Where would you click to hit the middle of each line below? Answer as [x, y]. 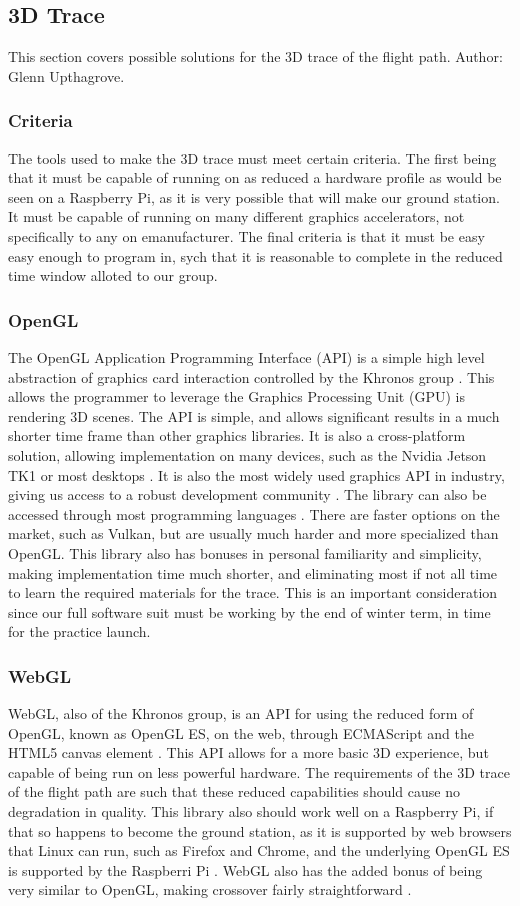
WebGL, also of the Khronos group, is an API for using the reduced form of [241, 713]
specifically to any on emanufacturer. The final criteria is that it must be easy [246, 235]
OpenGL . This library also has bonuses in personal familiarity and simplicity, [245, 552]
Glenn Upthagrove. [66, 75]
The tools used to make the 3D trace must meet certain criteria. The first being [252, 157]
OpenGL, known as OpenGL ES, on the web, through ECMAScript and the [241, 732]
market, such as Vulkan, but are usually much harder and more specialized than [253, 533]
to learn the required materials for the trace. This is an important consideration [253, 592]
